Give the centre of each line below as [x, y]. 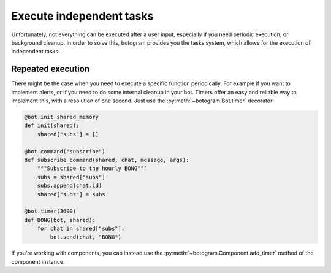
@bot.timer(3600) [50, 211]
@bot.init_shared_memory [62, 117]
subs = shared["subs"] [71, 177]
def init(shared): [52, 125]
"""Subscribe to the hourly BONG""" [92, 168]
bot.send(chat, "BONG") [86, 237]
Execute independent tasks [82, 16]
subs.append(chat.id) [70, 186]
